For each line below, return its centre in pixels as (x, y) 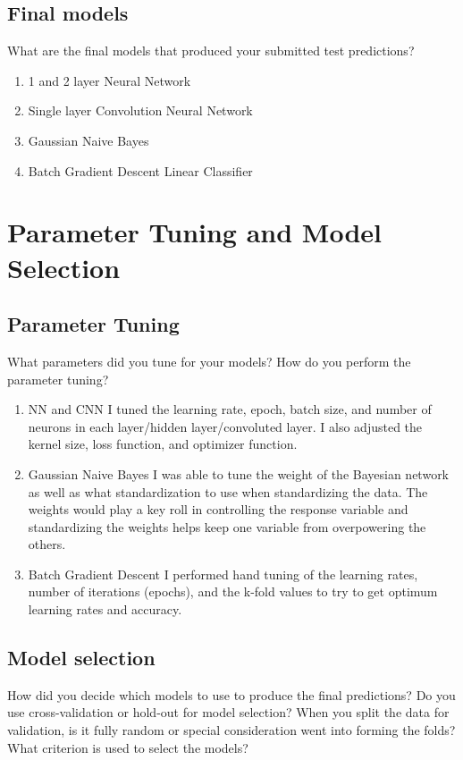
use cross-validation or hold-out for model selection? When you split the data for (228, 712)
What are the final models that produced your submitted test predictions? (211, 51)
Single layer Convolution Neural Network (140, 110)
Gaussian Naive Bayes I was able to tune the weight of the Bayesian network (239, 473)
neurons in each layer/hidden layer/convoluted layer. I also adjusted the (225, 426)
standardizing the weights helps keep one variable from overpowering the (227, 526)
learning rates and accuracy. (105, 609)
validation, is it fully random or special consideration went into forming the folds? (231, 730)
